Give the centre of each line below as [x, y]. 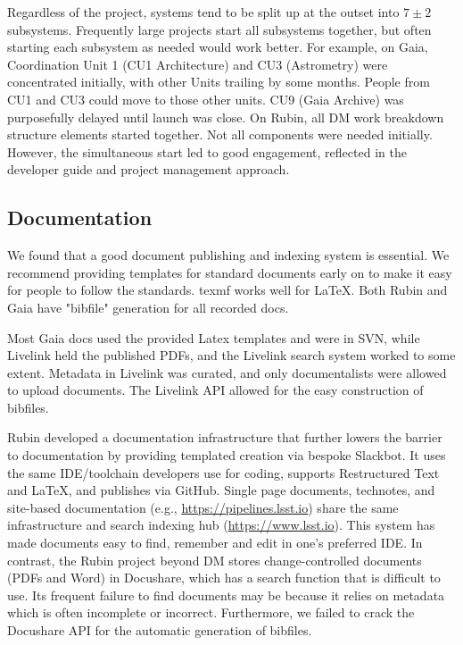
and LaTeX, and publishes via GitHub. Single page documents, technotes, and [221, 490]
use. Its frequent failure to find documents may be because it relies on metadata [226, 595]
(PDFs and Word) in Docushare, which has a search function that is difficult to [224, 578]
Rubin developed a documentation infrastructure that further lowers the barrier [225, 437]
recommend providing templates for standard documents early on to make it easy [230, 272]
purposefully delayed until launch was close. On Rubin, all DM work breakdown [226, 117]
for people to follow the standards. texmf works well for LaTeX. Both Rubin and [227, 290]
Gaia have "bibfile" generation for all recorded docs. [148, 307]
